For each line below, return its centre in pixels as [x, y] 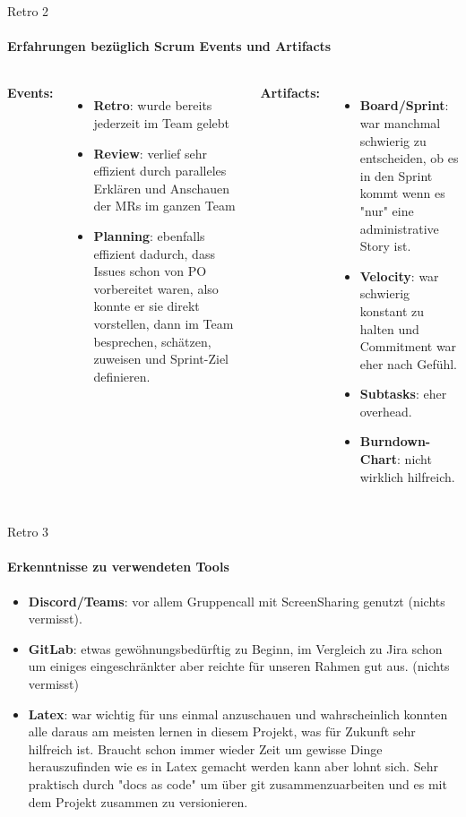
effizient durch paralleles [160, 171]
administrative [399, 228]
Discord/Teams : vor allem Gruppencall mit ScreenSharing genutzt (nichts [237, 601]
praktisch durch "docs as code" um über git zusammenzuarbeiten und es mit [237, 784]
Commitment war [408, 346]
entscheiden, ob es [409, 158]
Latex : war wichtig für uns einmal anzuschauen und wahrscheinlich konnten [238, 714]
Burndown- [395, 441]
